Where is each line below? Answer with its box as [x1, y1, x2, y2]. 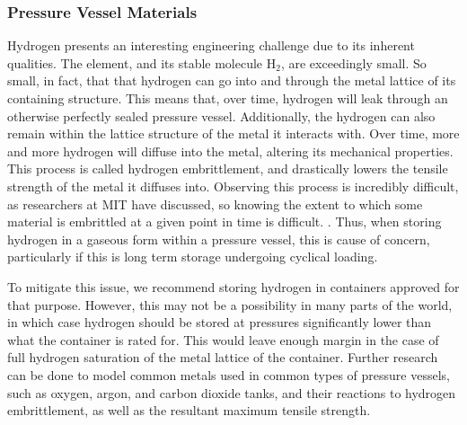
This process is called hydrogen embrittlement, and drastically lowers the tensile [7, 159, 448, 178]
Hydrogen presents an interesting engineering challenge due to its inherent [7, 36, 415, 55]
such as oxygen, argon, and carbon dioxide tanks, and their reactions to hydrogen [7, 383, 456, 402]
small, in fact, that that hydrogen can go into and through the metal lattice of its [7, 71, 456, 90]
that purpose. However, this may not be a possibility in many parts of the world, [7, 295, 453, 314]
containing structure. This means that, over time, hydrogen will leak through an [7, 89, 448, 107]
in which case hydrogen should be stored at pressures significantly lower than [7, 313, 432, 332]
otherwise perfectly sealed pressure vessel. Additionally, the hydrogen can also [7, 106, 436, 125]
